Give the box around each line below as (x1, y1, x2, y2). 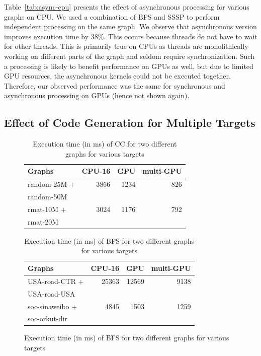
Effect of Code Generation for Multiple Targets (4, 115, 255, 130)
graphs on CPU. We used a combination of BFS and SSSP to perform (4, 11, 220, 22)
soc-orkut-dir (28, 313, 67, 324)
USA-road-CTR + (28, 275, 84, 286)
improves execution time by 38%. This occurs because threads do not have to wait (4, 31, 257, 41)
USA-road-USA (28, 288, 75, 299)
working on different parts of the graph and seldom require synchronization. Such (4, 50, 254, 61)
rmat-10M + (28, 203, 66, 214)
